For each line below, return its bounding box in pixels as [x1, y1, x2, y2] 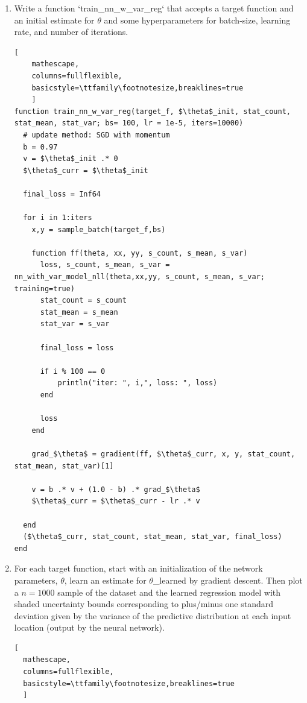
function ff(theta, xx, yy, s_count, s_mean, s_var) [31, 248, 248, 257]
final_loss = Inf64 [23, 189, 101, 198]
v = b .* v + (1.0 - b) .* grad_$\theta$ [31, 485, 200, 494]
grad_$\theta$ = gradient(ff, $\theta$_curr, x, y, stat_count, [31, 449, 296, 458]
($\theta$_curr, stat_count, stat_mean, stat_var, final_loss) [23, 532, 282, 541]
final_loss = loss [40, 343, 114, 352]
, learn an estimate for [64, 573, 147, 586]
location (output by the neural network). [14, 621, 165, 634]
